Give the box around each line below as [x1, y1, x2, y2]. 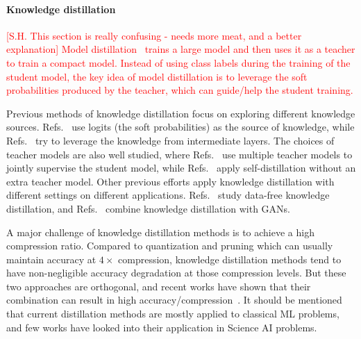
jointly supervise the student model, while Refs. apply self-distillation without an [6, 160, 356, 175]
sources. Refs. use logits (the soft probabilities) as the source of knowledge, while [6, 119, 355, 134]
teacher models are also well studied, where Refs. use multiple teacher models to [6, 147, 353, 161]
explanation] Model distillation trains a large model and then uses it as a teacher [6, 42, 355, 56]
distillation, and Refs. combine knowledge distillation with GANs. [6, 201, 290, 215]
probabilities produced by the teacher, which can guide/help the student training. [6, 83, 353, 97]
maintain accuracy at [6, 251, 96, 266]
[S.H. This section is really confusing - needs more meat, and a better [6, 28, 302, 42]
